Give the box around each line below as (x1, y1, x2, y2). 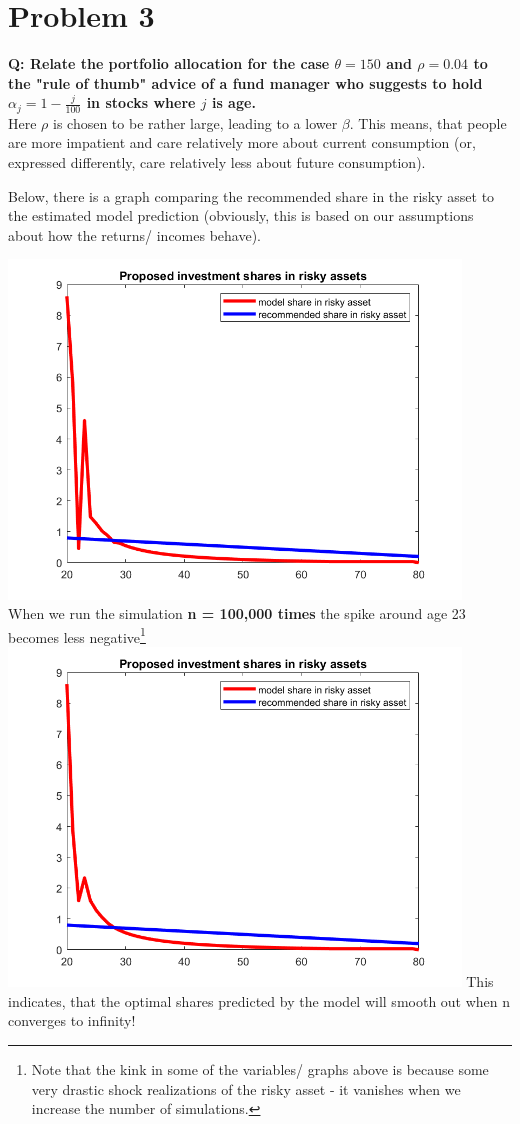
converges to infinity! (8, 1010, 136, 1031)
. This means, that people (349, 112, 507, 133)
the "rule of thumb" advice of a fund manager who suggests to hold (8, 72, 483, 93)
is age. (211, 92, 256, 113)
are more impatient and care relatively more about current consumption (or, (8, 132, 476, 153)
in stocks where (86, 92, 196, 113)
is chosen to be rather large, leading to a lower (53, 112, 338, 133)
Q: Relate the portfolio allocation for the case (8, 53, 330, 74)
